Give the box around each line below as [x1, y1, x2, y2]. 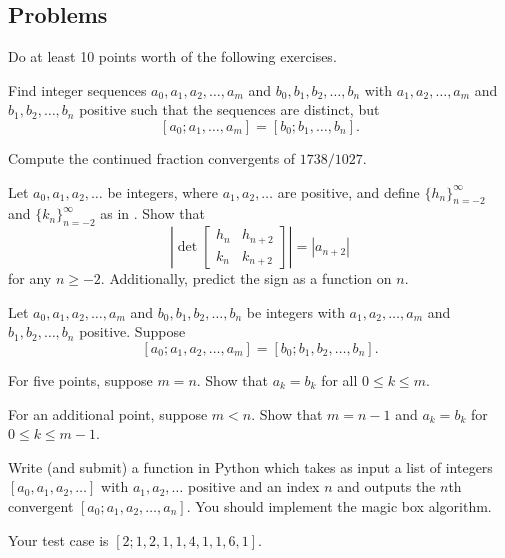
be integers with [246, 301, 345, 322]
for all [321, 369, 358, 390]
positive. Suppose [79, 321, 186, 342]
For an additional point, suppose [8, 403, 208, 424]
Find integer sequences [8, 79, 147, 100]
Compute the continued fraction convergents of [8, 147, 296, 168]
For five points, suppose [8, 369, 153, 390]
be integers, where [107, 181, 219, 202]
